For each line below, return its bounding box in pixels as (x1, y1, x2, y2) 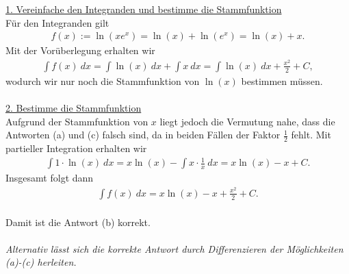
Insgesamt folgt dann (5, 171, 94, 185)
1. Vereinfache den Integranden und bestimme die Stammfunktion (5, 2, 282, 16)
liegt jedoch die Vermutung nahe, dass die (159, 114, 335, 128)
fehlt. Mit (291, 127, 331, 142)
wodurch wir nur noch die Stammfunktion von (5, 73, 200, 88)
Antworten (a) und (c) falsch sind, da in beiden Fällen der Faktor (5, 127, 281, 142)
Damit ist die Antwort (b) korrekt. (5, 214, 151, 229)
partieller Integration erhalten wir (5, 141, 147, 155)
